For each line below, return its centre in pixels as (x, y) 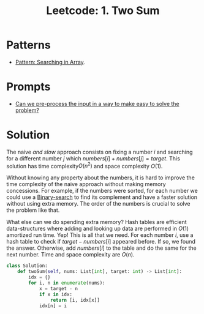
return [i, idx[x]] (75, 300)
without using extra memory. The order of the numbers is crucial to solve (98, 204)
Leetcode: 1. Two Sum (103, 11)
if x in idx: (55, 294)
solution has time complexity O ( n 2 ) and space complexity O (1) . (85, 165)
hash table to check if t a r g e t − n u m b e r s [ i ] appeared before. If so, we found (101, 242)
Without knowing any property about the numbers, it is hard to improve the (100, 178)
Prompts (28, 87)
